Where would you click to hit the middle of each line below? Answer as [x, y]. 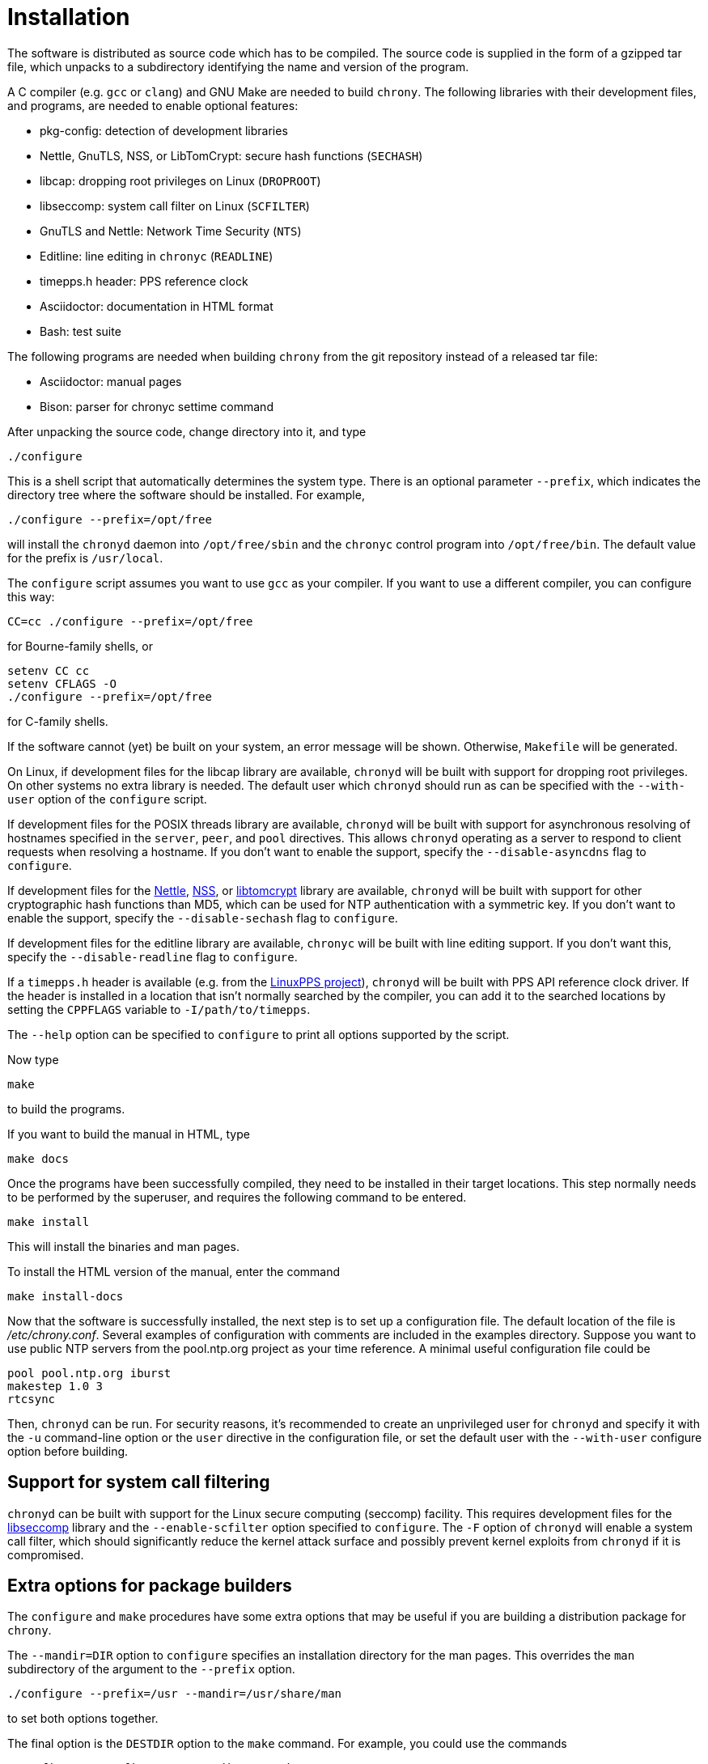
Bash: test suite [81, 331]
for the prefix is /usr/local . [85, 558]
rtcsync [32, 1399]
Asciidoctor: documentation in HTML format [157, 306]
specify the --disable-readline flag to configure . [153, 956]
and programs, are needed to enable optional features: [153, 105]
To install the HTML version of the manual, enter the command [174, 1271]
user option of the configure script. [107, 799]
